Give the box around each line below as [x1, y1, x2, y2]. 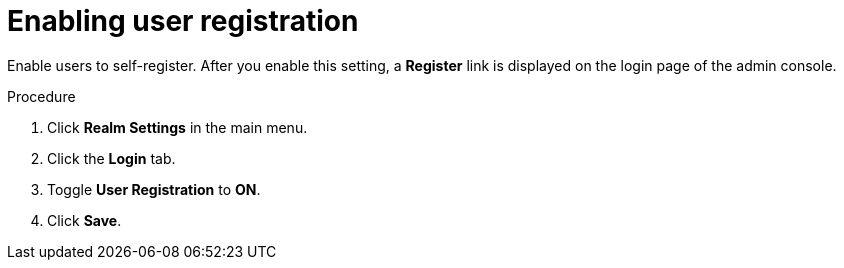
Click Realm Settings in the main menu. [47, 118, 308, 136]
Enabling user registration [7, 4, 359, 38]
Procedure [7, 87, 76, 105]
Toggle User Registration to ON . [47, 180, 261, 198]
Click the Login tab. [47, 149, 176, 167]
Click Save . [47, 211, 122, 229]
